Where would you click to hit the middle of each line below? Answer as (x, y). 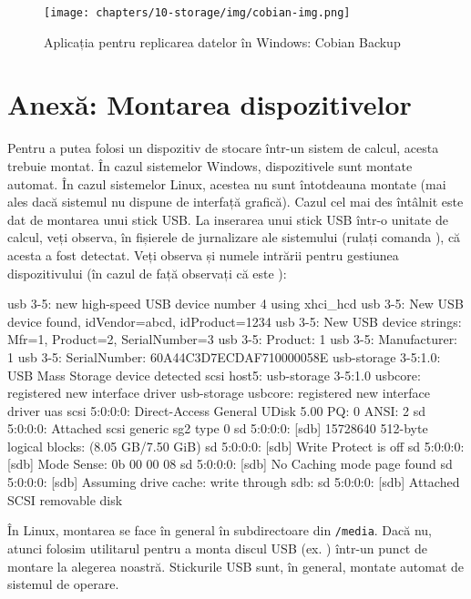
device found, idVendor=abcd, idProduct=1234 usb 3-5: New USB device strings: (235, 321)
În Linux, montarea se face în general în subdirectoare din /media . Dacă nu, (220, 530)
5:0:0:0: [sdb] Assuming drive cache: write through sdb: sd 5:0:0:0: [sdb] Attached (234, 482)
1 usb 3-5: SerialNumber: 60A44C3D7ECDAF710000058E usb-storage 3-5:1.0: (224, 356)
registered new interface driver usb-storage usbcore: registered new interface (219, 393)
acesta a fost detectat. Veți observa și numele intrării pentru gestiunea (203, 254)
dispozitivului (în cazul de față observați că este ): (147, 273)
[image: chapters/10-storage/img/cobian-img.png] (197, 13)
